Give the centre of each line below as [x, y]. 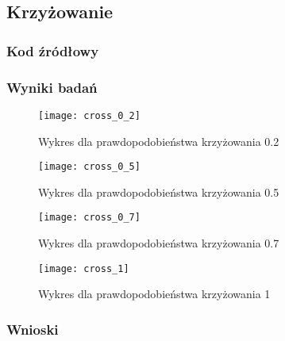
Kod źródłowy [53, 50]
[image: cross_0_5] [89, 167]
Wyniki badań [52, 87]
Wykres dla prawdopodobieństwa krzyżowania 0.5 [159, 192]
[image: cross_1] [84, 268]
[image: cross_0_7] [89, 218]
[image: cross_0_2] [89, 115]
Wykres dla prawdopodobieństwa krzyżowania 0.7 [159, 243]
